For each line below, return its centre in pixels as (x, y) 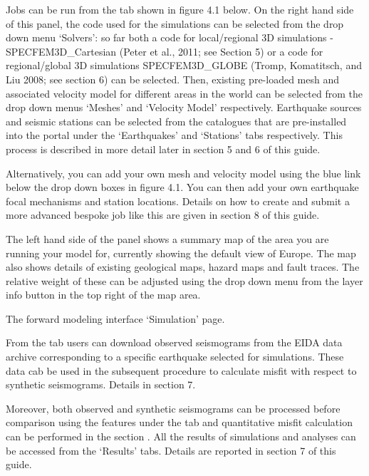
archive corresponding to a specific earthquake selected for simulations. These (175, 357)
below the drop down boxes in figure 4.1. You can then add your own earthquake (182, 187)
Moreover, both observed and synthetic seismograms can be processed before (173, 408)
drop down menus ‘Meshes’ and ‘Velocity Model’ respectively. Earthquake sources (184, 107)
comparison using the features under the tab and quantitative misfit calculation (179, 422)
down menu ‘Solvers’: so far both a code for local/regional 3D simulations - (170, 37)
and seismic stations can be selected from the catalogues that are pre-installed (176, 121)
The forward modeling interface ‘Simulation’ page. (115, 318)
